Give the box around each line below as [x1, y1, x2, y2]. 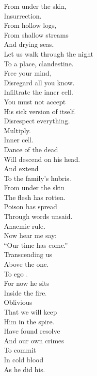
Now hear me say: [4, 230, 57, 240]
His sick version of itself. [4, 106, 76, 116]
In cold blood [4, 354, 44, 364]
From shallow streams [4, 29, 69, 40]
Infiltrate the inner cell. [4, 87, 73, 97]
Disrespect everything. [4, 116, 70, 126]
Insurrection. [4, 10, 42, 20]
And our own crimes [4, 335, 64, 345]
